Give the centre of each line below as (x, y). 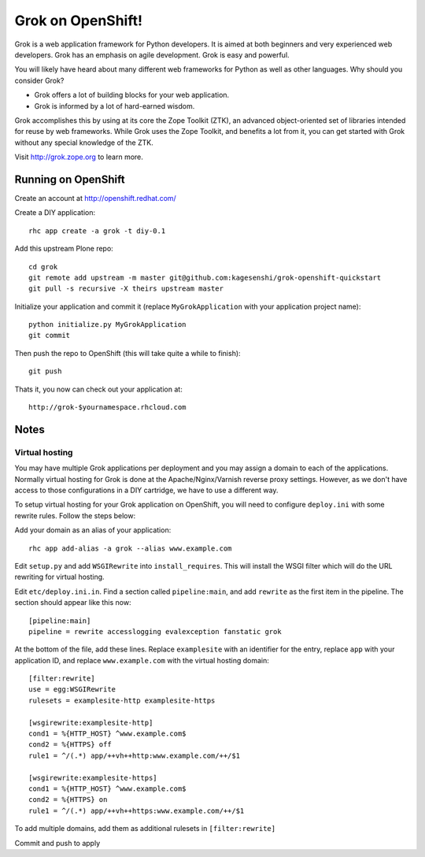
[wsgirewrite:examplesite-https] (93, 777)
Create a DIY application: (55, 213)
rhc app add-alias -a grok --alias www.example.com (130, 548)
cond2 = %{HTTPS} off (70, 745)
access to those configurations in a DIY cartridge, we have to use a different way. (146, 490)
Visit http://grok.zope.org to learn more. (79, 157)
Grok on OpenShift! (79, 20)
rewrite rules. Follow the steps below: (75, 515)
